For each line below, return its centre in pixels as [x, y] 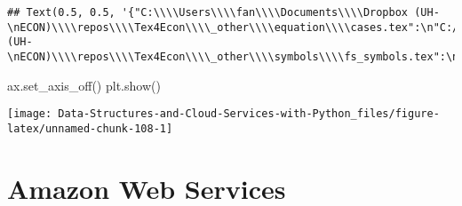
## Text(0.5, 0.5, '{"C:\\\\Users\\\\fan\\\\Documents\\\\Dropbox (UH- [223, 12]
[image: [30, 114]
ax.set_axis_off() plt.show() [84, 85]
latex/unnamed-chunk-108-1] [90, 128]
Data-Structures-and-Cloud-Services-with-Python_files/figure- [249, 114]
